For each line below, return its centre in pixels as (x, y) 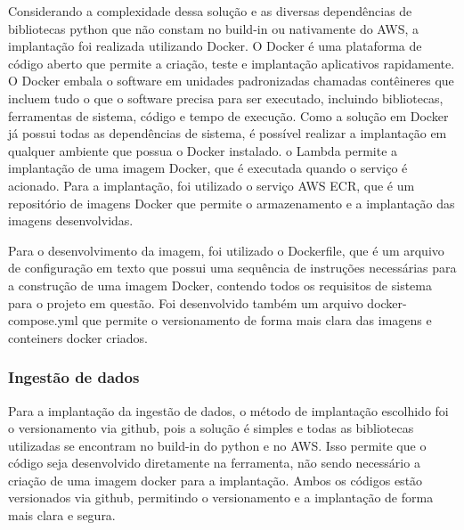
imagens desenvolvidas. (71, 220)
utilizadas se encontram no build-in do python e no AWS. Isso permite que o (217, 445)
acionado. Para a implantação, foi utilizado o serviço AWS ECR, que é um (212, 185)
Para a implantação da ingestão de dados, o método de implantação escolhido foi (228, 410)
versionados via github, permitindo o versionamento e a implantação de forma (221, 497)
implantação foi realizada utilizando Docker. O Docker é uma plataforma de (215, 46)
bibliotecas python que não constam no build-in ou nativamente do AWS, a (214, 28)
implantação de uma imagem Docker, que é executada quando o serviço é (208, 168)
